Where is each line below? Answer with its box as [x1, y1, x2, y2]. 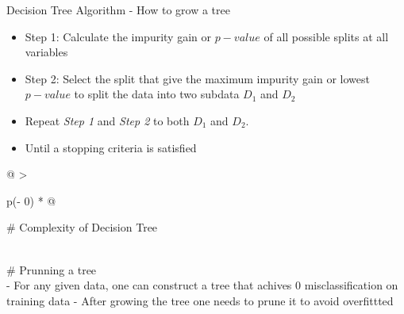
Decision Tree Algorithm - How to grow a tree [6, 2, 230, 17]
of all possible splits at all [264, 28, 389, 44]
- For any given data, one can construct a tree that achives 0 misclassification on [6, 277, 398, 293]
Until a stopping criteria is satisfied [25, 139, 197, 155]
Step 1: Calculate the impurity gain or [25, 28, 212, 44]
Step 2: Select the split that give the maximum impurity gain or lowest [25, 70, 371, 86]
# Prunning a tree [6, 261, 97, 278]
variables [25, 44, 68, 60]
